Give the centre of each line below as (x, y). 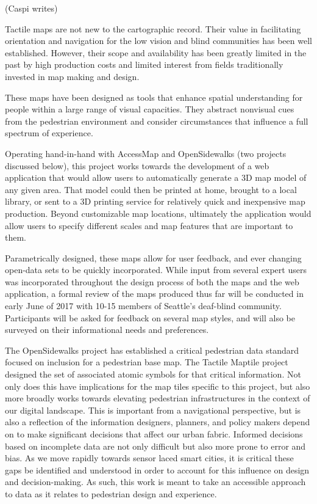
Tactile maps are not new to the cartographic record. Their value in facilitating (153, 28)
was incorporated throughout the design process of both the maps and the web (152, 281)
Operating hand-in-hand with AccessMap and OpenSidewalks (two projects (146, 153)
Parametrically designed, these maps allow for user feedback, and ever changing (153, 257)
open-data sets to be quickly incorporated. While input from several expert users (156, 270)
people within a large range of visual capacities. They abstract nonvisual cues (150, 109)
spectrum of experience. (49, 133)
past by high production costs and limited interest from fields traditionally (144, 64)
